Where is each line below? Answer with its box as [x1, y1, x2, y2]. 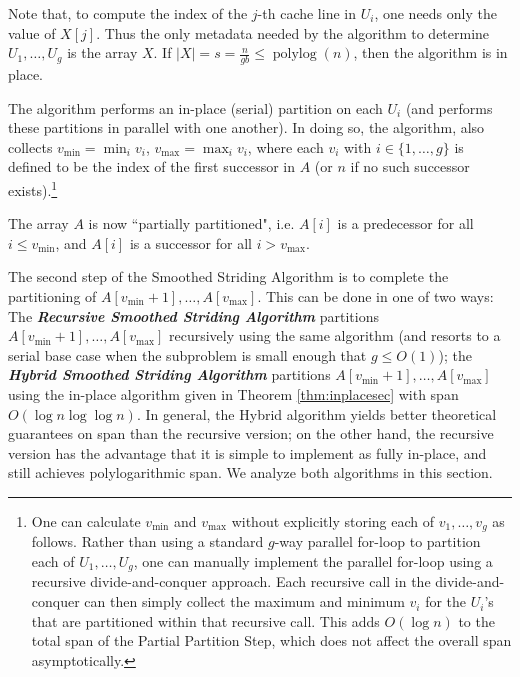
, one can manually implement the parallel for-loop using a [133, 551, 493, 571]
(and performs [405, 97, 493, 118]
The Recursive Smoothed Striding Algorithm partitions [8, 305, 379, 326]
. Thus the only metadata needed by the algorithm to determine [96, 22, 490, 43]
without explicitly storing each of [231, 510, 435, 531]
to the [458, 610, 495, 631]
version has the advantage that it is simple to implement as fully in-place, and [8, 442, 487, 463]
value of [8, 22, 56, 43]
